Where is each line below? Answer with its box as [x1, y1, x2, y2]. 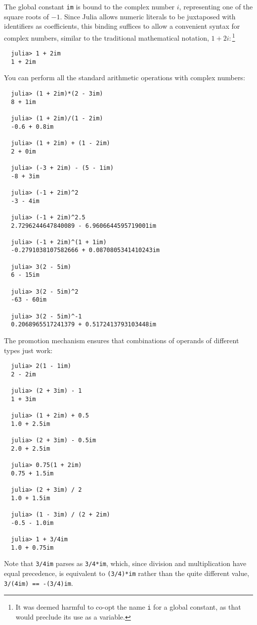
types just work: [4, 345, 53, 355]
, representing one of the [179, 1, 253, 11]
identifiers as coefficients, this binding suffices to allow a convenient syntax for [4, 21, 240, 31]
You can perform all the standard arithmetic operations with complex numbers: [4, 72, 245, 83]
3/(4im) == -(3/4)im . [4, 577, 73, 588]
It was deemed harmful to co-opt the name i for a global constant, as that [15, 602, 241, 612]
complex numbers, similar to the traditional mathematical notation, [4, 32, 209, 43]
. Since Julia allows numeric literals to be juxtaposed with [60, 11, 236, 21]
